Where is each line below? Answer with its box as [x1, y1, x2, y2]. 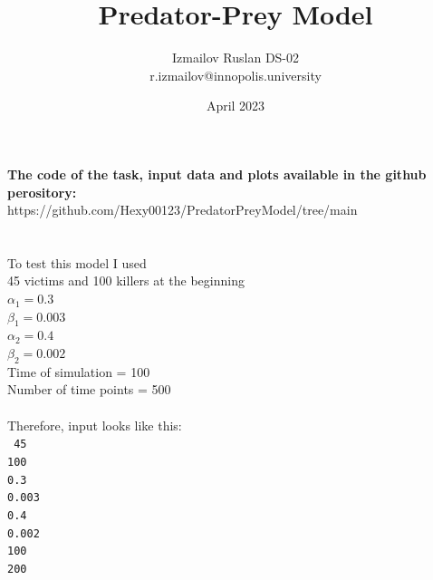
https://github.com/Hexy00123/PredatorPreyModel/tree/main [7, 200, 358, 219]
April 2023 [206, 96, 265, 115]
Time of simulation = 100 [7, 362, 150, 381]
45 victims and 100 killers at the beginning [7, 271, 245, 290]
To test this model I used [7, 253, 147, 272]
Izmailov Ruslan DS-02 [171, 48, 300, 67]
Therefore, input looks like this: [7, 415, 182, 434]
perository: [7, 182, 77, 201]
